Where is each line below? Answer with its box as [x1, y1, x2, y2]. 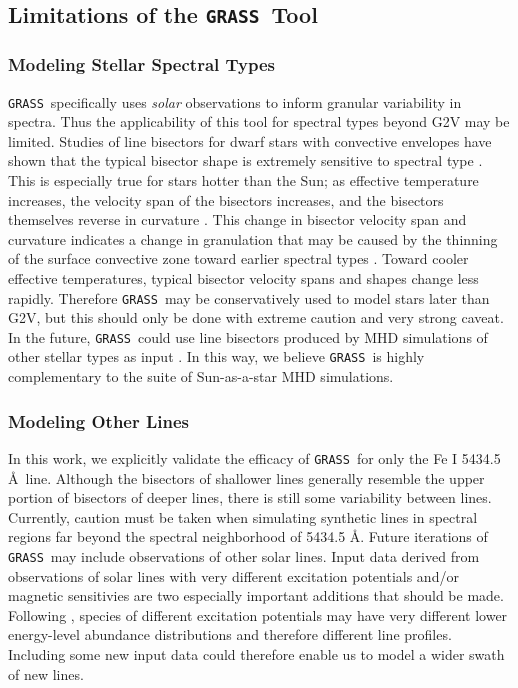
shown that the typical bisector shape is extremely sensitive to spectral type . [8, 150, 483, 171]
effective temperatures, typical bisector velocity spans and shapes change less [8, 267, 479, 288]
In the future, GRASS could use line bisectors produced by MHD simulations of [8, 326, 488, 347]
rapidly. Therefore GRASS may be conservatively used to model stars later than [8, 287, 490, 308]
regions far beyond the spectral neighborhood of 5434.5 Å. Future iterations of [8, 526, 488, 547]
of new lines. [8, 663, 84, 684]
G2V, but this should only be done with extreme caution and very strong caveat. [8, 307, 504, 328]
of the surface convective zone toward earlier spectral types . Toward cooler [8, 248, 469, 269]
